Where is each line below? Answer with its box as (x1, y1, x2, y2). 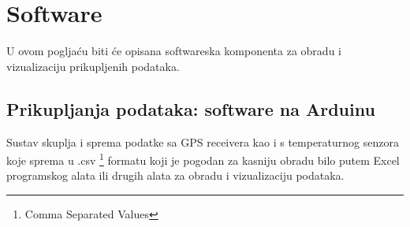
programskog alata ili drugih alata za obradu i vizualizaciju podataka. (6, 167, 345, 184)
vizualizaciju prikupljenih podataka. (6, 58, 180, 74)
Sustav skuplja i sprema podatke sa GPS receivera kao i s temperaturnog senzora (6, 133, 399, 150)
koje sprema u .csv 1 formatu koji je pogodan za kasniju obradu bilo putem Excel (6, 150, 400, 168)
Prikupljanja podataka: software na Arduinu (6, 96, 375, 121)
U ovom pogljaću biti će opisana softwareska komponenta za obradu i (6, 43, 341, 59)
